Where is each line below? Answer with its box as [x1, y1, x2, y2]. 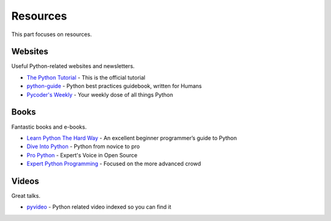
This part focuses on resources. [11, 31, 92, 38]
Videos [11, 176, 39, 186]
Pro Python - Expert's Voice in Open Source [26, 151, 138, 159]
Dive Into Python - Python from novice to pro [26, 143, 140, 150]
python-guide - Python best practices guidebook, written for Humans [26, 83, 202, 90]
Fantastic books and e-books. [11, 123, 87, 130]
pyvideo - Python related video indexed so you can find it [26, 203, 172, 211]
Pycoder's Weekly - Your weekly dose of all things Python [26, 91, 173, 98]
